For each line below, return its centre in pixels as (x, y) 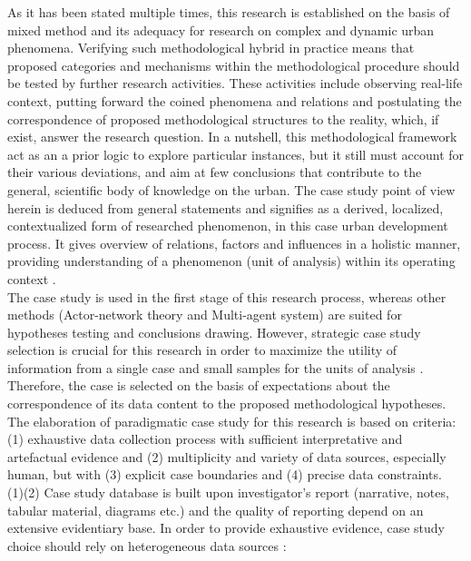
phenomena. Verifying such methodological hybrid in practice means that (211, 48)
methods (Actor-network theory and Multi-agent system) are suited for (205, 315)
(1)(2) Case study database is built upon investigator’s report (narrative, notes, (228, 492)
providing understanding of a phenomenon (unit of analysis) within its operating (231, 261)
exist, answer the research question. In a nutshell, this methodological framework (232, 137)
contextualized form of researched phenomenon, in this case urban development (228, 226)
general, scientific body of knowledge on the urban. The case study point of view (231, 189)
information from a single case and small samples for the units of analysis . (216, 367)
